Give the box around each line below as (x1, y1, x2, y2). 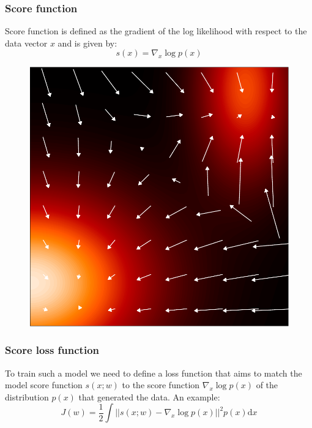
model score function (5, 378, 83, 391)
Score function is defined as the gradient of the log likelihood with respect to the (5, 24, 307, 37)
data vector (5, 36, 48, 49)
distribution (5, 390, 49, 403)
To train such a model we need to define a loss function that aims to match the (5, 366, 302, 379)
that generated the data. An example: (78, 390, 220, 403)
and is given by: (58, 36, 117, 49)
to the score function (122, 378, 200, 391)
